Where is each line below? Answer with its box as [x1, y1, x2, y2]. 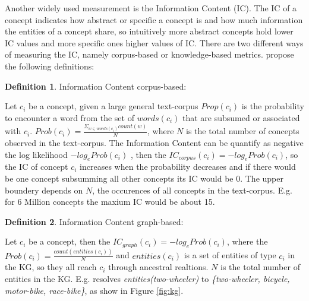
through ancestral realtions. [108, 261, 209, 273]
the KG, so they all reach [5, 261, 97, 273]
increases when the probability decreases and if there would [80, 160, 296, 173]
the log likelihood [5, 148, 68, 160]
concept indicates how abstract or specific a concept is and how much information [5, 13, 303, 26]
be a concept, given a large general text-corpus [28, 100, 198, 112]
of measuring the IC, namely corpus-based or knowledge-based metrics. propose [5, 48, 294, 61]
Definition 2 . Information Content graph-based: [5, 215, 184, 227]
